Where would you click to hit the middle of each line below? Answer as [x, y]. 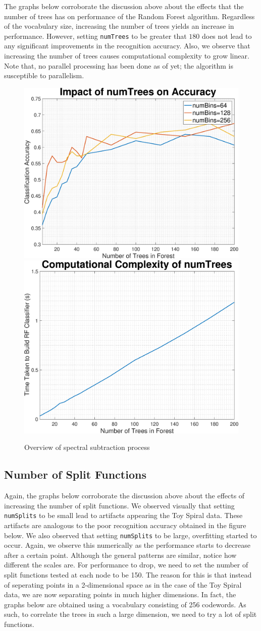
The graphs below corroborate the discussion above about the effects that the [124, 6]
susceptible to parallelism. [44, 75]
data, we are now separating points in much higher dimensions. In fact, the [120, 594]
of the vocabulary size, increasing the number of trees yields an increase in [119, 26]
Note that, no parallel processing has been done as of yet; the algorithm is [119, 65]
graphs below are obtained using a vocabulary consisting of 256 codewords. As [125, 604]
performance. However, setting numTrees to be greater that [95, 36]
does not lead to [227, 36]
